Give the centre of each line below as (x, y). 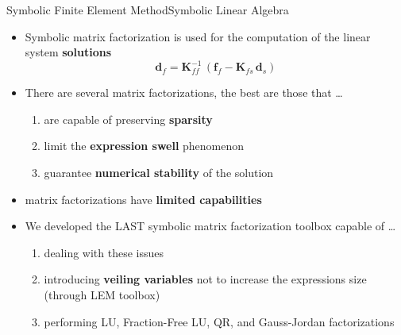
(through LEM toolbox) (102, 295)
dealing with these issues (104, 252)
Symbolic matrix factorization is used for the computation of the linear (198, 36)
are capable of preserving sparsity (128, 119)
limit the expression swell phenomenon (144, 146)
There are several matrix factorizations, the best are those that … (184, 92)
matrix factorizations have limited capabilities (143, 199)
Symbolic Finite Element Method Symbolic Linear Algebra (148, 10)
